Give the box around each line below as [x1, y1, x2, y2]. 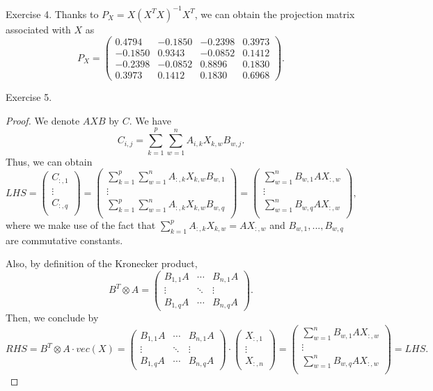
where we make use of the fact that [6, 217, 156, 232]
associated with [6, 22, 71, 36]
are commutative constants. [6, 232, 123, 247]
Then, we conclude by [6, 310, 99, 325]
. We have [129, 113, 171, 127]
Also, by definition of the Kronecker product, [6, 256, 198, 271]
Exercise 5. [6, 90, 52, 104]
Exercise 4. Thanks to [6, 6, 99, 21]
